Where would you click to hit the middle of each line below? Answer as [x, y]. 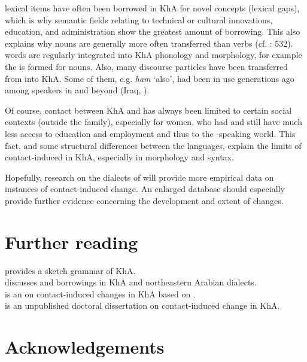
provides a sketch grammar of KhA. [70, 270]
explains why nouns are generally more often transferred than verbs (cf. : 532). [149, 43]
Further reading [72, 241]
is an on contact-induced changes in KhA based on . [100, 293]
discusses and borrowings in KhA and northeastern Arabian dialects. [131, 282]
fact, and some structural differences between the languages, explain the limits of [153, 145]
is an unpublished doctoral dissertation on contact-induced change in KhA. [142, 305]
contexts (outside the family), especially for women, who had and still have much [153, 122]
